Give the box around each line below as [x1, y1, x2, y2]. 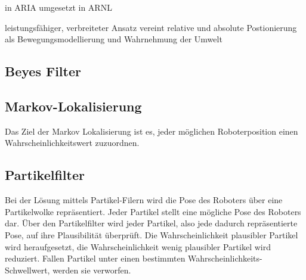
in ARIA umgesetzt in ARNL [5, 1, 112, 13]
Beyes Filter [5, 62, 81, 80]
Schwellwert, [5, 263, 50, 276]
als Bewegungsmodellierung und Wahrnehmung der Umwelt [5, 33, 222, 45]
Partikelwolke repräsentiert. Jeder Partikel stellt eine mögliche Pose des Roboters [5, 205, 301, 217]
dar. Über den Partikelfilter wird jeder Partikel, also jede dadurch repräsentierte [5, 217, 298, 229]
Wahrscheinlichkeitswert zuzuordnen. [5, 136, 140, 149]
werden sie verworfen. [52, 263, 131, 276]
